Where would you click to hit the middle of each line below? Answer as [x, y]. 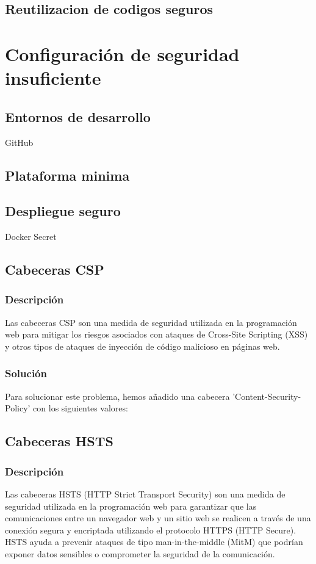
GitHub [19, 142]
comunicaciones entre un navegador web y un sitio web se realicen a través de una [158, 518]
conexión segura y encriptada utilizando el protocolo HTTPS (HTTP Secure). [151, 530]
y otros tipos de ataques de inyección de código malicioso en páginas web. [142, 346]
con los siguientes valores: [81, 408]
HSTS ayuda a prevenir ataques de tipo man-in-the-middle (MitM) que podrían [154, 542]
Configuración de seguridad [122, 53]
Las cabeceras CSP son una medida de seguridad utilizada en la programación [151, 322]
